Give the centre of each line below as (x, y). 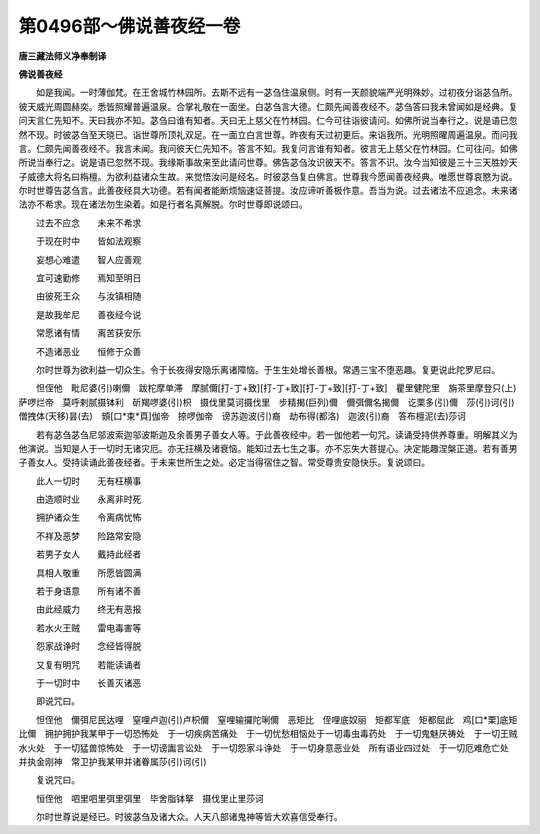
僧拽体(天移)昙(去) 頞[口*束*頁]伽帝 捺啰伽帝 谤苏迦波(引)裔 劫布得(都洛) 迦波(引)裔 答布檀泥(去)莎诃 (242, 416)
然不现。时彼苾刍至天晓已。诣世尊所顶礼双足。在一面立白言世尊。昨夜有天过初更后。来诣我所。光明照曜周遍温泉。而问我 (268, 134)
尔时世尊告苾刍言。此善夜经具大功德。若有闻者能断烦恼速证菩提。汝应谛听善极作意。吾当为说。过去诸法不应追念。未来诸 (268, 191)
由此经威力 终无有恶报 (88, 609)
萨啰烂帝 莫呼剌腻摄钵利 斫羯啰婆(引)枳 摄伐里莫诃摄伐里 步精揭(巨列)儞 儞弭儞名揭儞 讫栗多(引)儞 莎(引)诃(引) (266, 402)
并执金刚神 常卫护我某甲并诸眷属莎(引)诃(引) (112, 761)
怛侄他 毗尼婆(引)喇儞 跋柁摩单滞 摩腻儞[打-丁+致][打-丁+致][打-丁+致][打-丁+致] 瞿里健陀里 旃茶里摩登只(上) (276, 388)
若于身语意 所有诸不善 (88, 591)
